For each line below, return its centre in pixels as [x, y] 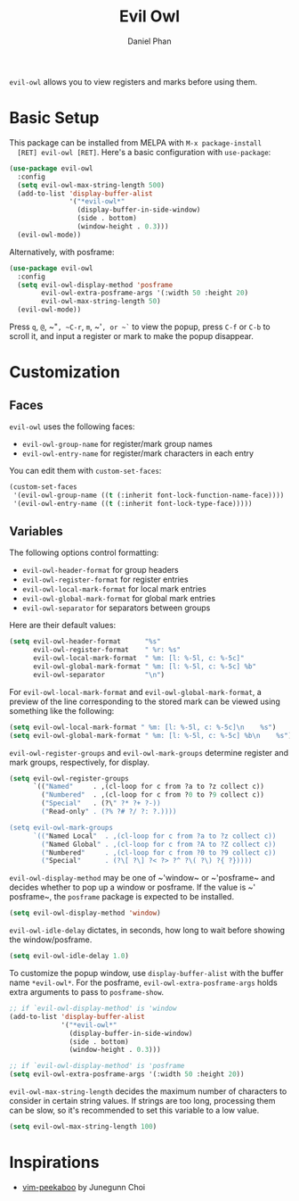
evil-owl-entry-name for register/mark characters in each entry [138, 453]
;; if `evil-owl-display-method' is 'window [93, 1009]
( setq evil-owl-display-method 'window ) [85, 913]
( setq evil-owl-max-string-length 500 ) [91, 185]
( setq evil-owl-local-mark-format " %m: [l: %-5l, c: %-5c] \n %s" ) [143, 727]
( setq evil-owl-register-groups [69, 778]
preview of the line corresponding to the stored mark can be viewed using [145, 701]
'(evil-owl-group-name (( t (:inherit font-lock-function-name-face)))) [149, 495]
